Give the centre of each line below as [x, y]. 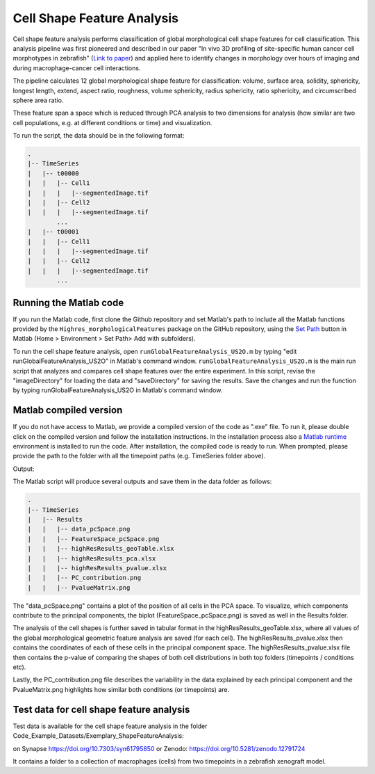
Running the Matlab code [68, 303]
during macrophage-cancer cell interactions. [77, 68]
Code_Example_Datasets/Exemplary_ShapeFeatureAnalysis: [98, 736]
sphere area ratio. [38, 100]
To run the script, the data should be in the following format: [99, 136]
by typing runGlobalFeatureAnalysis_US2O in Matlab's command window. [118, 390]
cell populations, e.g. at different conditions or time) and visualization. [112, 122]
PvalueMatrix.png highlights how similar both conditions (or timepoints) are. [121, 689]
